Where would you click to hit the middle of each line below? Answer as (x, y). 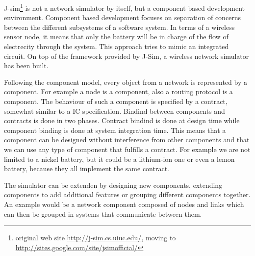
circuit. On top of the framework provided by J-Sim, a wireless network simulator (127, 56)
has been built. (26, 65)
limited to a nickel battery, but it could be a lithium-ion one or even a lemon (119, 159)
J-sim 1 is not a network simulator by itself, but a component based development (125, 7)
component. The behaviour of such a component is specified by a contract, (116, 101)
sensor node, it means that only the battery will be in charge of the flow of (116, 37)
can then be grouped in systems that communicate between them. (103, 214)
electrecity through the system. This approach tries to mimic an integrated (116, 46)
